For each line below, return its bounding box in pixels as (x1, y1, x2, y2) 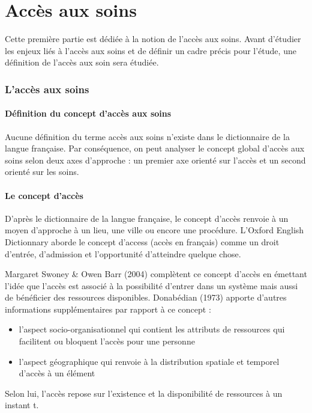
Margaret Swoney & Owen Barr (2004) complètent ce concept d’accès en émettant (5, 268, 307, 280)
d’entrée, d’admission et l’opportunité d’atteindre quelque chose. (5, 247, 241, 260)
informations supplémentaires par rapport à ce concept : (5, 302, 211, 315)
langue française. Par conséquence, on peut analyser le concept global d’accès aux (5, 142, 305, 154)
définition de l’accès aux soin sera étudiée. (5, 56, 159, 69)
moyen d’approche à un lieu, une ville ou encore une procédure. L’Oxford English (5, 224, 304, 236)
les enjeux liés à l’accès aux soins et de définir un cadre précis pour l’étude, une (5, 44, 296, 57)
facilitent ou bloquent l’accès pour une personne (19, 335, 195, 347)
